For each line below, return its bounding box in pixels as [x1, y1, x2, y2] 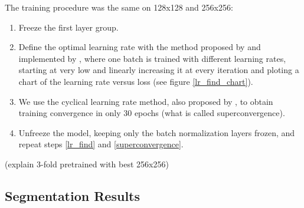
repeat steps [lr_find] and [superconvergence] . [18, 138, 184, 150]
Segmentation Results [5, 186, 140, 204]
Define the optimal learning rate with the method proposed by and [18, 41, 261, 53]
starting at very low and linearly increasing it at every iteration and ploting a [18, 64, 299, 76]
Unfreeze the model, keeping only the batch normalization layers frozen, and [18, 126, 295, 138]
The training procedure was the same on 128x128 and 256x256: [5, 1, 233, 13]
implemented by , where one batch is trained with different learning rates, [18, 52, 286, 64]
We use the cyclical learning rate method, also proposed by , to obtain [18, 95, 273, 107]
